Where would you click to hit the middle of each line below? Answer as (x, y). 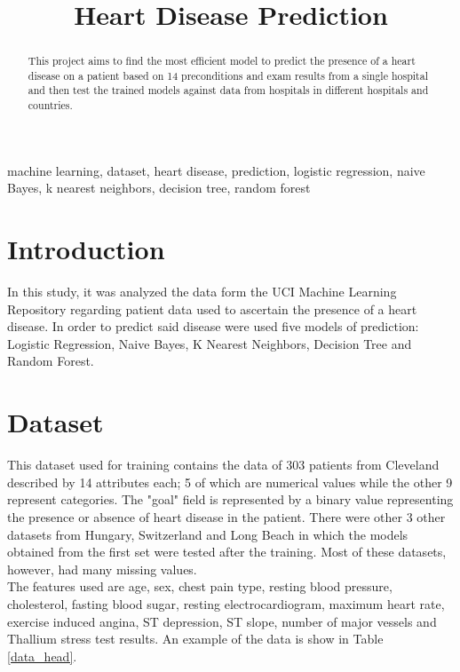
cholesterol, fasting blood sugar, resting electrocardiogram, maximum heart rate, (226, 603)
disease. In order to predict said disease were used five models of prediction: (213, 326)
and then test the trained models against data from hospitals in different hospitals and (228, 90)
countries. (50, 105)
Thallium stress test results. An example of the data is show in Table (195, 639)
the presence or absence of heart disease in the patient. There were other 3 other (226, 516)
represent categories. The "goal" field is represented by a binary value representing (230, 499)
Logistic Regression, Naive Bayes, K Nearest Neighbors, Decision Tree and (210, 343)
